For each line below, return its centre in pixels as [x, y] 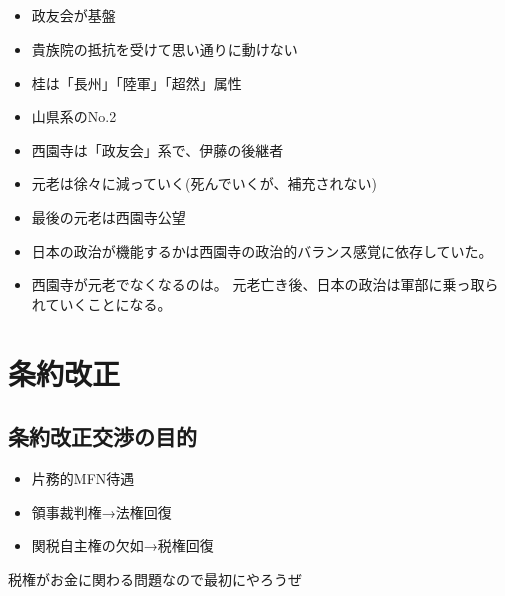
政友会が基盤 [73, 15]
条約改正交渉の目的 [102, 436]
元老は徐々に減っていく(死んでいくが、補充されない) [204, 183]
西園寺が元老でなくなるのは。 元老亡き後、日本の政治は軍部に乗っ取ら [265, 284]
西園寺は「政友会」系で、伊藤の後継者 [157, 149]
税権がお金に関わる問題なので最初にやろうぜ [155, 578]
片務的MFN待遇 [83, 477]
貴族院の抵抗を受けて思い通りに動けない [164, 48]
